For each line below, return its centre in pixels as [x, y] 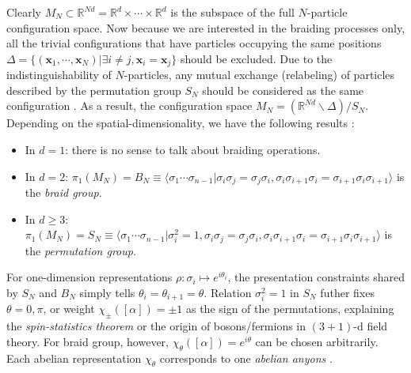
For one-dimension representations [89, 277]
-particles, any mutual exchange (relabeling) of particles [259, 75]
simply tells [107, 292]
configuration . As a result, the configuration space [129, 105]
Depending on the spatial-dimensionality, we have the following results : [181, 123]
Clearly [24, 12]
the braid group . [63, 192]
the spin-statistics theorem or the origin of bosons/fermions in [156, 326]
